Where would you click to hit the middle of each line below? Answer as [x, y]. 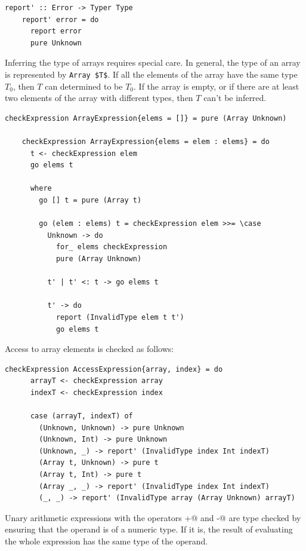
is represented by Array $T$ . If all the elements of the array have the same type [151, 74]
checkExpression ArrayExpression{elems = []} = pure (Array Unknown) [146, 118]
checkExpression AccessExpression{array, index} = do [114, 369]
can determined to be [84, 86]
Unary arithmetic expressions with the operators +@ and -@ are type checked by [153, 517]
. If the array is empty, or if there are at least [217, 86]
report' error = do [60, 19]
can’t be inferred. [235, 98]
